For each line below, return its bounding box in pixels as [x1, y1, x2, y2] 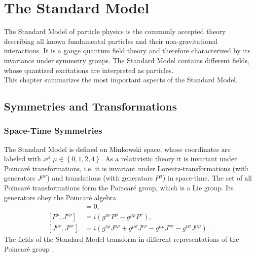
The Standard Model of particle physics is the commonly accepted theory [4, 26, 226, 37]
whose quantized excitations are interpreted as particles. [4, 65, 174, 75]
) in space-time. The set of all [162, 173, 252, 183]
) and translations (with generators [47, 173, 153, 183]
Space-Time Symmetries [4, 124, 102, 137]
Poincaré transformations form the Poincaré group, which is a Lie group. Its [4, 183, 234, 193]
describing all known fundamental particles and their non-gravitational [4, 36, 218, 46]
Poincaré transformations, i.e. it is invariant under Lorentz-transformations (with [4, 163, 249, 173]
